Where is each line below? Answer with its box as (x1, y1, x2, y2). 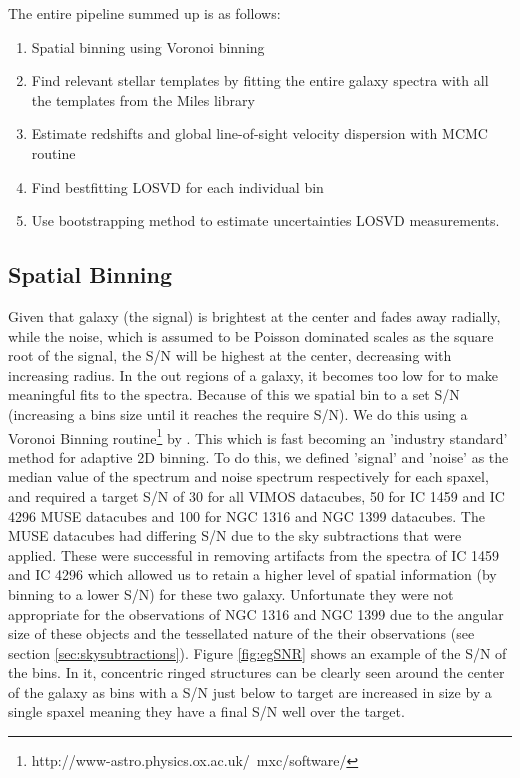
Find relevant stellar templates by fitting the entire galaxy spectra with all (31, 70, 489, 91)
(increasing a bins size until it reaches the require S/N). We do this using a (8, 403, 468, 424)
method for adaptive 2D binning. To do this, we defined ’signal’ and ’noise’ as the (8, 446, 509, 467)
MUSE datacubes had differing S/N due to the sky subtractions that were (8, 525, 462, 546)
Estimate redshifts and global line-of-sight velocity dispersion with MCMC (31, 123, 488, 144)
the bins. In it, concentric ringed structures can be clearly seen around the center (8, 662, 505, 683)
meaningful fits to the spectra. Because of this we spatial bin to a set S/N (8, 384, 460, 405)
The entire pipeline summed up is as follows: (8, 3, 281, 23)
